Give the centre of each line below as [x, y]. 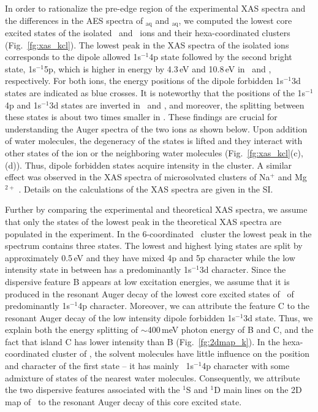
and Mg [292, 177]
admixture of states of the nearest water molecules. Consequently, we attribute [153, 377]
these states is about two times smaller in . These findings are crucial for [141, 117]
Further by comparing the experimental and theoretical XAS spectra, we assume [156, 209]
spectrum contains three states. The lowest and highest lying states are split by [154, 246]
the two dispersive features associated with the [93, 390]
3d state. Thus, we [278, 317]
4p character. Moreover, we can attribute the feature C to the [194, 306]
